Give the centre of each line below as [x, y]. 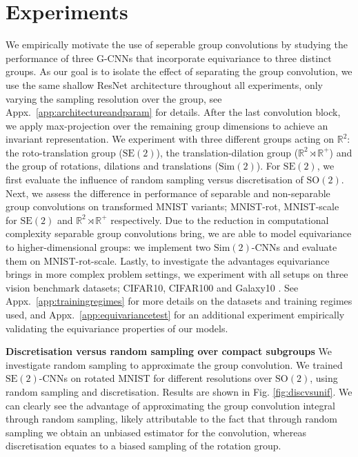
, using [324, 378]
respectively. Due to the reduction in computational [220, 220]
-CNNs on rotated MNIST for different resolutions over [156, 378]
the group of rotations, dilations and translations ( [112, 166]
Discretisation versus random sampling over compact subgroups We [169, 351]
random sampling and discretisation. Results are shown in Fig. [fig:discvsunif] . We [179, 391]
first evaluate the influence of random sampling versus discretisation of [155, 180]
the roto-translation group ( [64, 152]
